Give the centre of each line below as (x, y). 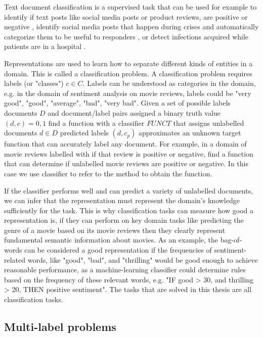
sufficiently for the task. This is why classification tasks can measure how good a (129, 210)
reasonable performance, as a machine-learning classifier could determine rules (125, 270)
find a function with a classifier (96, 123)
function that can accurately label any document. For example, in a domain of (125, 144)
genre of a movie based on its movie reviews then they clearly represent (115, 230)
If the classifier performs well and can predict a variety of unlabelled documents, (129, 190)
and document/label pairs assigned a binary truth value (134, 112)
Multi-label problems (60, 327)
